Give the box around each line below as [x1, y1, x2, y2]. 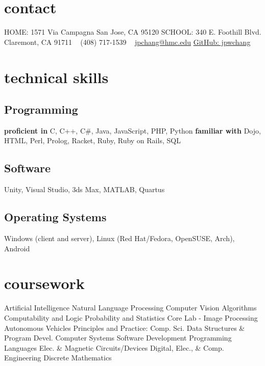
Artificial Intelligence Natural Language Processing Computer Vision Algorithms [4, 302, 257, 313]
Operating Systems [4, 209, 107, 225]
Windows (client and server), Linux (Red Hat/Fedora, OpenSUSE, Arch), [4, 233, 235, 244]
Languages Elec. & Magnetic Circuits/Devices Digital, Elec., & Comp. [4, 342, 224, 353]
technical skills [4, 66, 109, 87]
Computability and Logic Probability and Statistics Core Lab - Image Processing [4, 312, 258, 323]
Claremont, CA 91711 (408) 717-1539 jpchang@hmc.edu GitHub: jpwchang [4, 36, 251, 47]
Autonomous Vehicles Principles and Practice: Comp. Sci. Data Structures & [4, 322, 245, 333]
